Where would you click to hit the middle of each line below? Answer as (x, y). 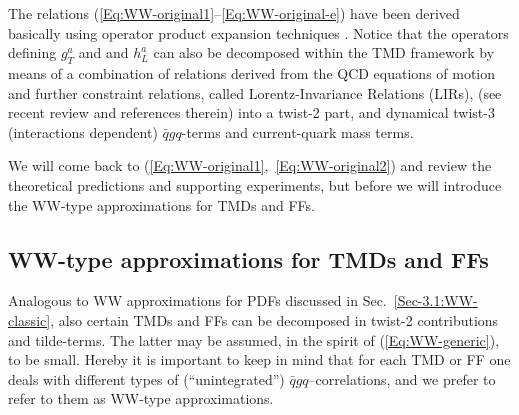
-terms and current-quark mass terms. (297, 131)
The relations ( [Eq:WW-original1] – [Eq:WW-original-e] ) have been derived (234, 13)
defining (32, 52)
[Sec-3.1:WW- (435, 300)
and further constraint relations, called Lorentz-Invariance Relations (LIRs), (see (255, 92)
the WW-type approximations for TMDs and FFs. (161, 204)
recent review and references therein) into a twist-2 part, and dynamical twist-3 (251, 112)
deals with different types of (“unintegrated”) (146, 378)
